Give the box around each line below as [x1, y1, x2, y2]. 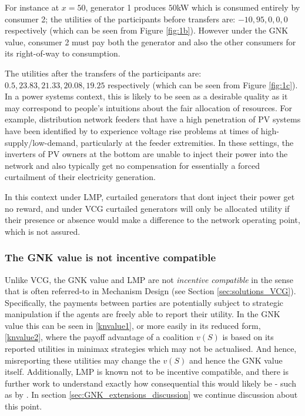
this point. [5, 400, 42, 412]
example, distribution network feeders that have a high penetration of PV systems [5, 113, 301, 125]
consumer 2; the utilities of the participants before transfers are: [5, 12, 236, 25]
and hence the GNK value [189, 354, 283, 366]
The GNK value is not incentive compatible [5, 250, 216, 265]
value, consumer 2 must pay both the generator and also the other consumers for [5, 35, 296, 48]
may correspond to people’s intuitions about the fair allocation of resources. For [5, 101, 292, 114]
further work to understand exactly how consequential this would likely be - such [5, 377, 296, 389]
